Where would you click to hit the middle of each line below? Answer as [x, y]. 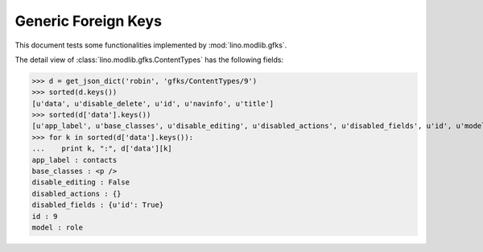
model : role [58, 227]
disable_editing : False [81, 182]
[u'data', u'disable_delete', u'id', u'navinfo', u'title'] [153, 103]
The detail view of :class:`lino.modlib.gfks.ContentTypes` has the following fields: [149, 60]
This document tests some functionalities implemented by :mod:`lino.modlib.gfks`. [151, 45]
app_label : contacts [74, 160]
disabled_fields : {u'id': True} [98, 205]
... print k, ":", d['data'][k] [102, 149]
